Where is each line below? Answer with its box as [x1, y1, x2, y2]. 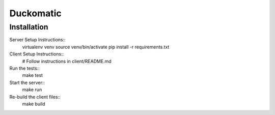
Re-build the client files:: [9, 94, 61, 100]
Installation [9, 22, 48, 32]
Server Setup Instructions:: [9, 37, 66, 43]
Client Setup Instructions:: [9, 51, 64, 57]
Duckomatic [9, 8, 62, 19]
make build [22, 101, 45, 107]
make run [22, 87, 42, 93]
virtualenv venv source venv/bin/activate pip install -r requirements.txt [22, 44, 170, 50]
